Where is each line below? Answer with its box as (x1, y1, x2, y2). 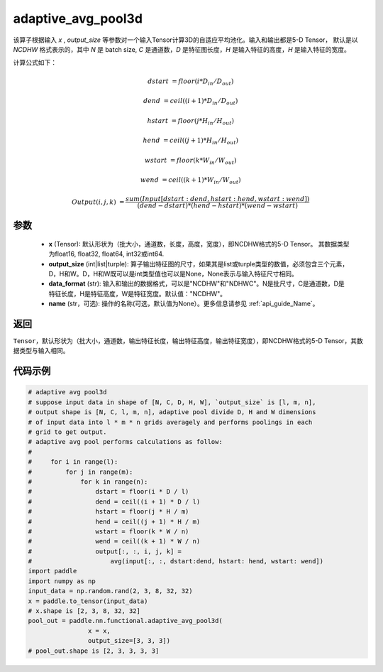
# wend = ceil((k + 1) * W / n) (28, 537, 201, 546)
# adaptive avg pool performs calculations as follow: (28, 438, 223, 446)
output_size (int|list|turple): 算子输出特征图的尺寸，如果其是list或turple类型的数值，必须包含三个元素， (48, 259, 349, 268)
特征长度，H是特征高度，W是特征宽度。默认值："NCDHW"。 (48, 289, 227, 298)
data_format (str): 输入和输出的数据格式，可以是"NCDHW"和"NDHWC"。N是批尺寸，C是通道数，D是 (48, 279, 345, 288)
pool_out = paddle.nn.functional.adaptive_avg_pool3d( (28, 617, 223, 625)
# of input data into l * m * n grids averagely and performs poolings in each (28, 418, 313, 426)
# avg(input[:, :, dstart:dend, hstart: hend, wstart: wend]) (28, 558, 324, 565)
